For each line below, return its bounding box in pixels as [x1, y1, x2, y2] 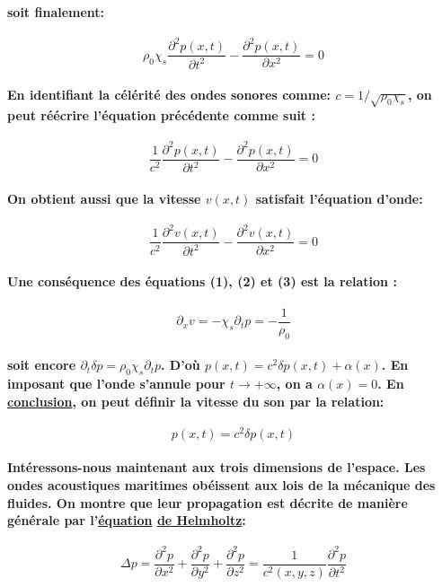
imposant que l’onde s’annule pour [7, 373, 225, 392]
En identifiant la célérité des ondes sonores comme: [7, 85, 331, 104]
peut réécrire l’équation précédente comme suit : [7, 106, 315, 125]
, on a [276, 373, 313, 392]
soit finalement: [7, 2, 105, 21]
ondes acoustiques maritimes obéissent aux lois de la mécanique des [7, 475, 436, 494]
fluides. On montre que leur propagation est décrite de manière [7, 493, 408, 512]
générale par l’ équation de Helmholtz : [7, 511, 246, 530]
